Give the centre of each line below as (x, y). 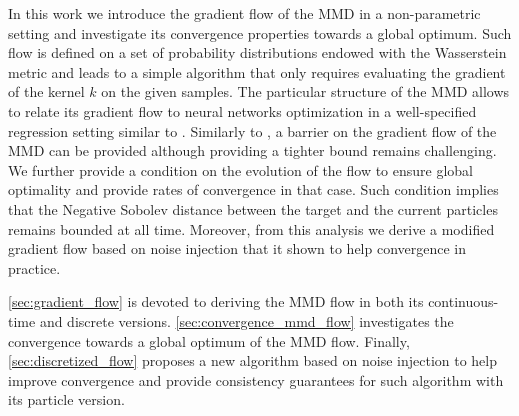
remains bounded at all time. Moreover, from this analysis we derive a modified (251, 228)
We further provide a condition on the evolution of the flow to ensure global (240, 169)
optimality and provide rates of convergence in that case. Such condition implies (253, 189)
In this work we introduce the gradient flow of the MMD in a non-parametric (244, 13)
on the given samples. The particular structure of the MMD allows (305, 91)
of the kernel (46, 91)
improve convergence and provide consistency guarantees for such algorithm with (256, 379)
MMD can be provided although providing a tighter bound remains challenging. (252, 150)
